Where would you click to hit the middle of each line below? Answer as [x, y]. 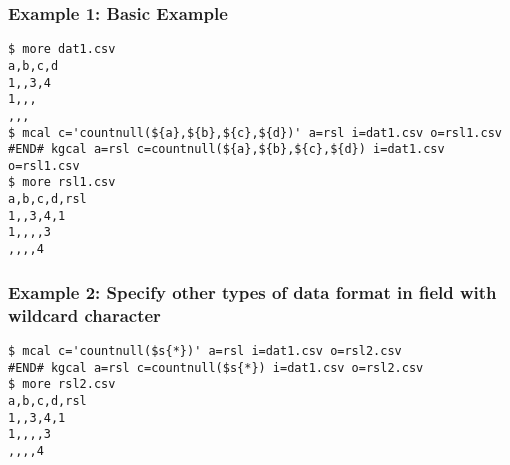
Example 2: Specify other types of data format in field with [252, 291]
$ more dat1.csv [62, 49]
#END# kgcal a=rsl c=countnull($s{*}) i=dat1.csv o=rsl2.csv [216, 367]
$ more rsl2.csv [62, 384]
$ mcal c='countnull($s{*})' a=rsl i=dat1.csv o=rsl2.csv [205, 350]
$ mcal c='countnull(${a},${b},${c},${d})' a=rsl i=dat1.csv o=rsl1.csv [255, 132]
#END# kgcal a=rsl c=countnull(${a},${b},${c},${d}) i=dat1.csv [226, 149]
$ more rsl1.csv [62, 182]
